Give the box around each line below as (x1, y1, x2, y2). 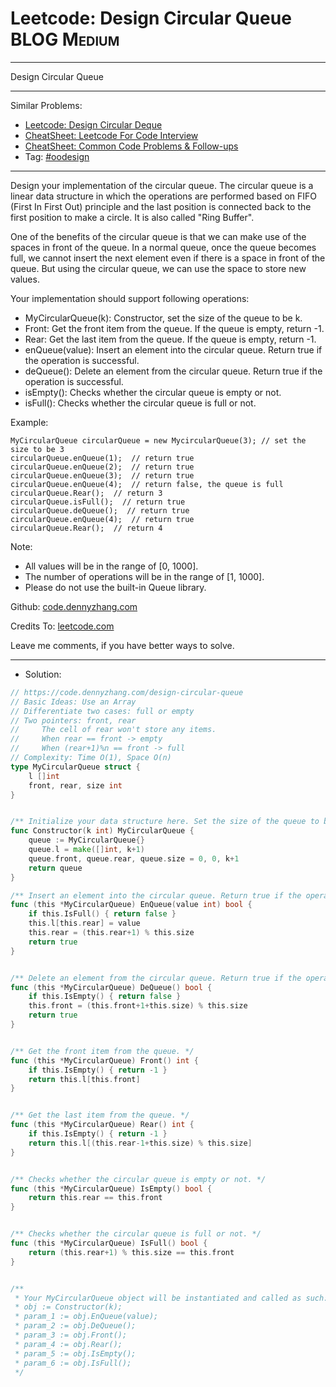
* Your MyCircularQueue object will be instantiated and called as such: (14, 1293, 329, 1303)
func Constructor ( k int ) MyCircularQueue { (10, 826, 195, 836)
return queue (28, 863, 83, 873)
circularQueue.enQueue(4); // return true (10, 514, 195, 524)
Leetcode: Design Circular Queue (10, 7, 292, 30)
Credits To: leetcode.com (10, 620, 115, 632)
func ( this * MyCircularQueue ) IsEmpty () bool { (10, 1183, 213, 1194)
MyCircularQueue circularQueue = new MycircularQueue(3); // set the (10, 435, 307, 446)
